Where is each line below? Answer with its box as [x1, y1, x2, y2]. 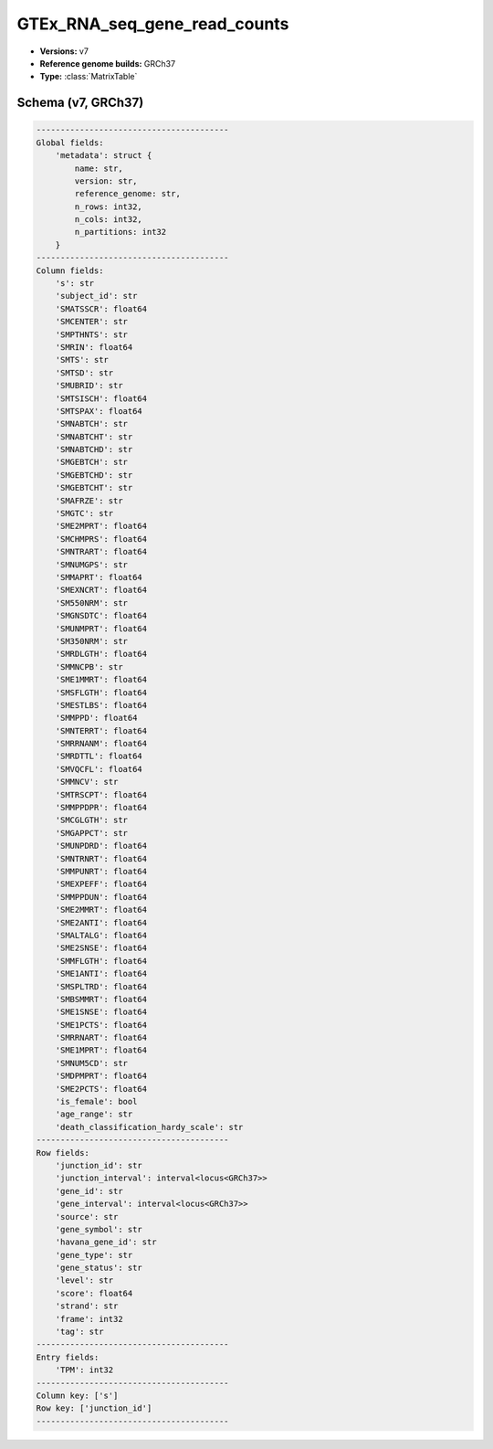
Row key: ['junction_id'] [36, 1403, 152, 1413]
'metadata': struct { [55, 151, 152, 161]
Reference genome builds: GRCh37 [39, 58, 176, 69]
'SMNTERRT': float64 [55, 725, 148, 735]
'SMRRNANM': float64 [55, 738, 148, 749]
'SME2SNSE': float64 [55, 943, 148, 954]
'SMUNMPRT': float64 [55, 623, 148, 634]
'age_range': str [55, 1109, 133, 1119]
